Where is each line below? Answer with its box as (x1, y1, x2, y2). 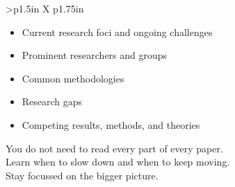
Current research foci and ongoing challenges (22, 24, 213, 39)
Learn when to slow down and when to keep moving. (6, 154, 230, 169)
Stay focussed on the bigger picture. (6, 168, 159, 182)
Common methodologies (22, 71, 124, 85)
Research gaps (22, 94, 83, 109)
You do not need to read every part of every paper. (6, 141, 223, 155)
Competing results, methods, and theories (22, 117, 200, 132)
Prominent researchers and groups (22, 48, 168, 62)
